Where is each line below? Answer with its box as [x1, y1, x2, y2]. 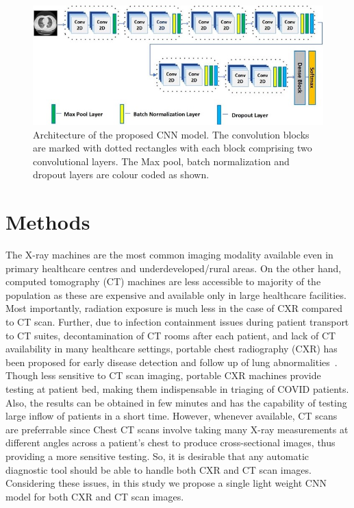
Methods [5, 208, 90, 236]
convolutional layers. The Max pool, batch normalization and [33, 154, 290, 168]
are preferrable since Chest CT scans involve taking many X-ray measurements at [5, 422, 349, 436]
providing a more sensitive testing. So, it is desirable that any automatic [5, 449, 309, 463]
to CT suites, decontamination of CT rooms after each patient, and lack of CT [5, 328, 336, 342]
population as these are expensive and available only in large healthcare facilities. [5, 287, 346, 302]
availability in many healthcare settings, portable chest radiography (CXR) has [5, 341, 338, 356]
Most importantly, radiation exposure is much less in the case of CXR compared [5, 301, 342, 315]
